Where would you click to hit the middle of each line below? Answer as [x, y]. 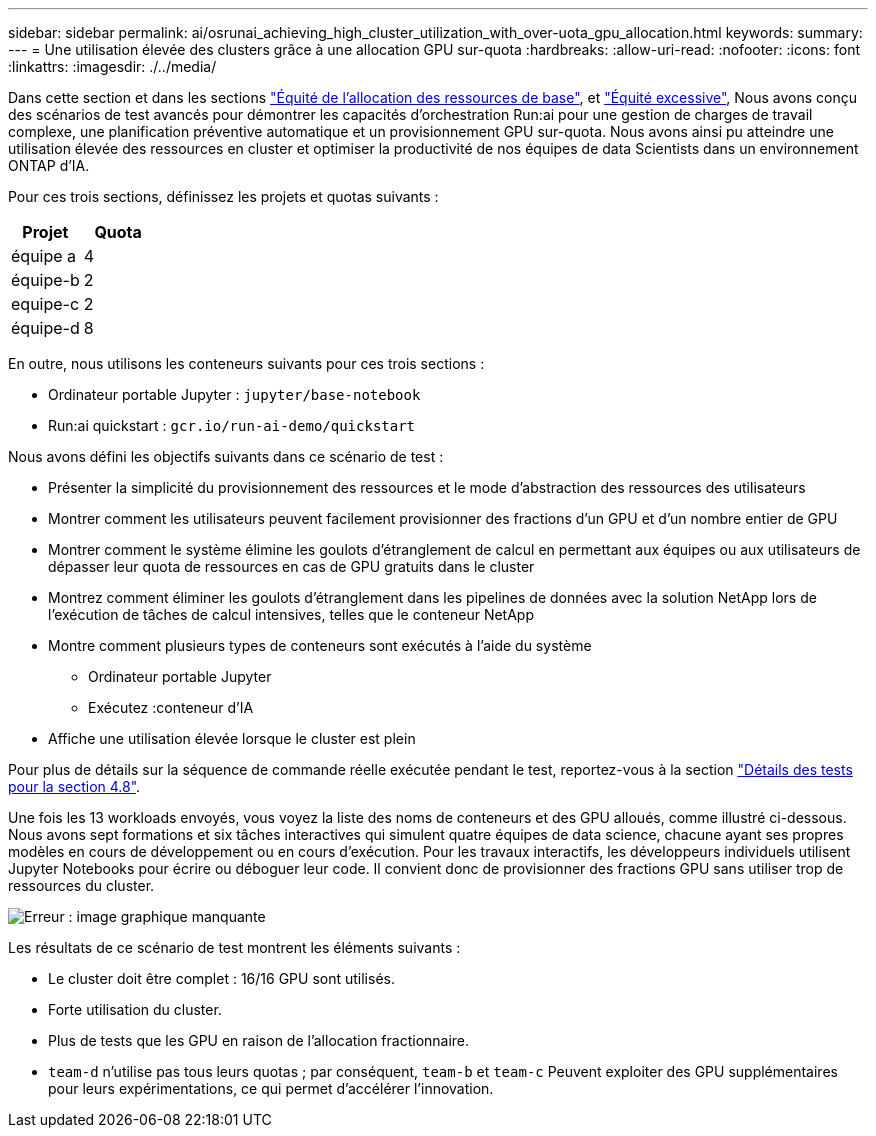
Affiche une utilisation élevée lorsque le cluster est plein [232, 738]
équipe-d [45, 328]
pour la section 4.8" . [74, 786]
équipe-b [45, 280]
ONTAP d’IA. [49, 165]
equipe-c [45, 304]
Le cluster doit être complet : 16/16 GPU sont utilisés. [221, 978]
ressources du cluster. [81, 885]
